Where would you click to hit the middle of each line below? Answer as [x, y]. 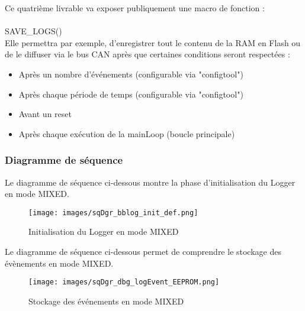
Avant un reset [45, 114]
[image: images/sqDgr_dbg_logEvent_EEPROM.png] [124, 282]
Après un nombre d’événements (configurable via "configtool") [131, 74]
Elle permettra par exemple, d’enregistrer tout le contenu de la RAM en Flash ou [153, 42]
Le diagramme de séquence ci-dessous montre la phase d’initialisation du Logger [150, 182]
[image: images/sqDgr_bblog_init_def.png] [113, 213]
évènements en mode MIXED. [59, 263]
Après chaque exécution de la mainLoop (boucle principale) [127, 133]
